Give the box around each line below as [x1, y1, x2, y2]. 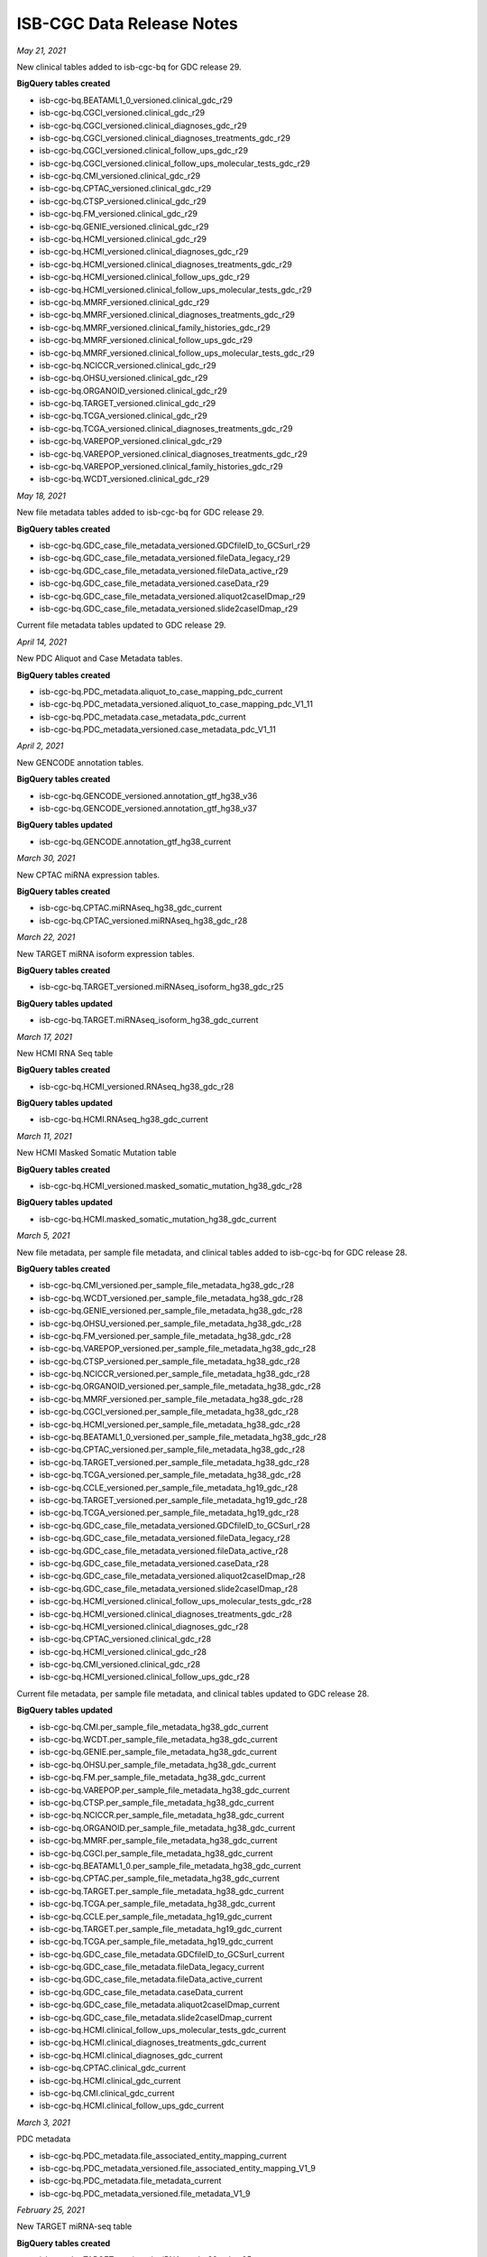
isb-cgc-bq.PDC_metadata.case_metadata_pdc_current [39, 711, 246, 722]
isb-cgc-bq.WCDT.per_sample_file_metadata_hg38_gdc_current [39, 1734, 279, 1745]
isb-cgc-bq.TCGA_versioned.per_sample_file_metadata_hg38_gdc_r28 [39, 1470, 301, 1481]
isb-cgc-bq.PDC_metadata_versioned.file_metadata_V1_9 [39, 2187, 251, 2198]
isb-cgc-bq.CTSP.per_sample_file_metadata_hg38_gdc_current [39, 1797, 275, 1807]
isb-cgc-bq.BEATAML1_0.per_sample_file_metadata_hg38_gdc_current [39, 1860, 301, 1871]
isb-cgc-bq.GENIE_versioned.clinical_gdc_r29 [39, 221, 209, 232]
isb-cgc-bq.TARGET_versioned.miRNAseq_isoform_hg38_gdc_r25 [39, 981, 284, 992]
